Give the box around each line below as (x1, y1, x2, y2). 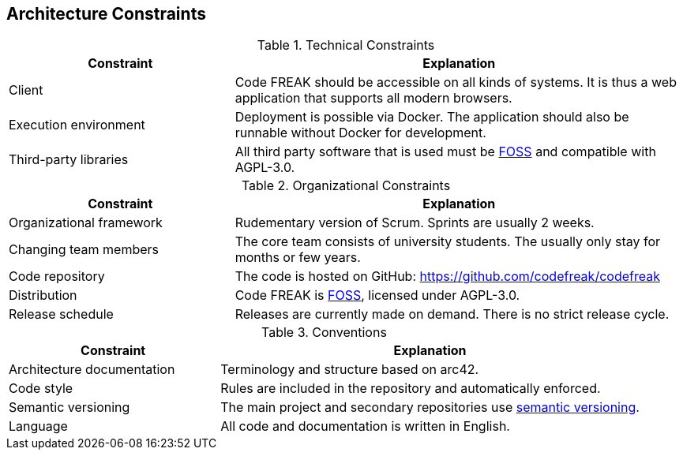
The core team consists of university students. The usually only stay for (235, 234, 661, 250)
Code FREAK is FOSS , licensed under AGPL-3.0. (235, 287, 520, 304)
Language (9, 418, 68, 435)
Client (9, 82, 43, 99)
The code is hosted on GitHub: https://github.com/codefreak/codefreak (235, 268, 660, 285)
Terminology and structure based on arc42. (220, 361, 479, 378)
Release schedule (9, 306, 114, 323)
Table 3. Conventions (261, 324, 387, 341)
